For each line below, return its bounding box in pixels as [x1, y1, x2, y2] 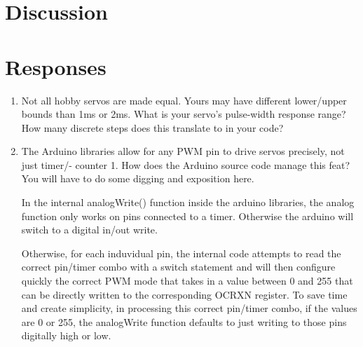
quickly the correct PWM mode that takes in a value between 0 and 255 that [21, 273, 353, 288]
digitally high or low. [21, 328, 111, 343]
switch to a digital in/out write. [21, 222, 158, 237]
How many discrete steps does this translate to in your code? [21, 120, 284, 135]
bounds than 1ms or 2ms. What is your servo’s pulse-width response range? [21, 107, 346, 121]
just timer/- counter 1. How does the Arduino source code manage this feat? [21, 157, 350, 172]
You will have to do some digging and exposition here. [21, 171, 254, 186]
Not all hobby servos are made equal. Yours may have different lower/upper [21, 93, 347, 107]
